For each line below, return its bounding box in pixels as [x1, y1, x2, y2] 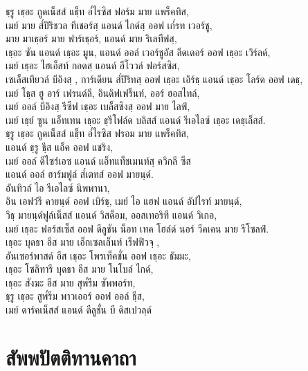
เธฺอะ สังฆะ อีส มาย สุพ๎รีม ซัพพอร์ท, [6, 275, 136, 289]
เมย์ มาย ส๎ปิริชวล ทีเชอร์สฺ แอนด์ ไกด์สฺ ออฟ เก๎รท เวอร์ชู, [6, 17, 212, 32]
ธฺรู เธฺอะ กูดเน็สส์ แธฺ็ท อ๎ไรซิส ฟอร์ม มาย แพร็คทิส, [6, 4, 189, 18]
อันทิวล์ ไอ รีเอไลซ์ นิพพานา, [6, 180, 110, 194]
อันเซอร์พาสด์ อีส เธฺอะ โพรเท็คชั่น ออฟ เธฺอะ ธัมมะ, [6, 248, 191, 262]
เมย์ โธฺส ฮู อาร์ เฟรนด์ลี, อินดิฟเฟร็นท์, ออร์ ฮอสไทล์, [6, 85, 200, 100]
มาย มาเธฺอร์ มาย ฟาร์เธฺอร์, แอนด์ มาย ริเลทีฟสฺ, [6, 31, 177, 46]
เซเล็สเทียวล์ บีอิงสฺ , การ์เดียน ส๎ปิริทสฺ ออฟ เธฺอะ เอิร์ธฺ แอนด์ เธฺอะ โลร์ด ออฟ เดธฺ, [6, 71, 303, 86]
